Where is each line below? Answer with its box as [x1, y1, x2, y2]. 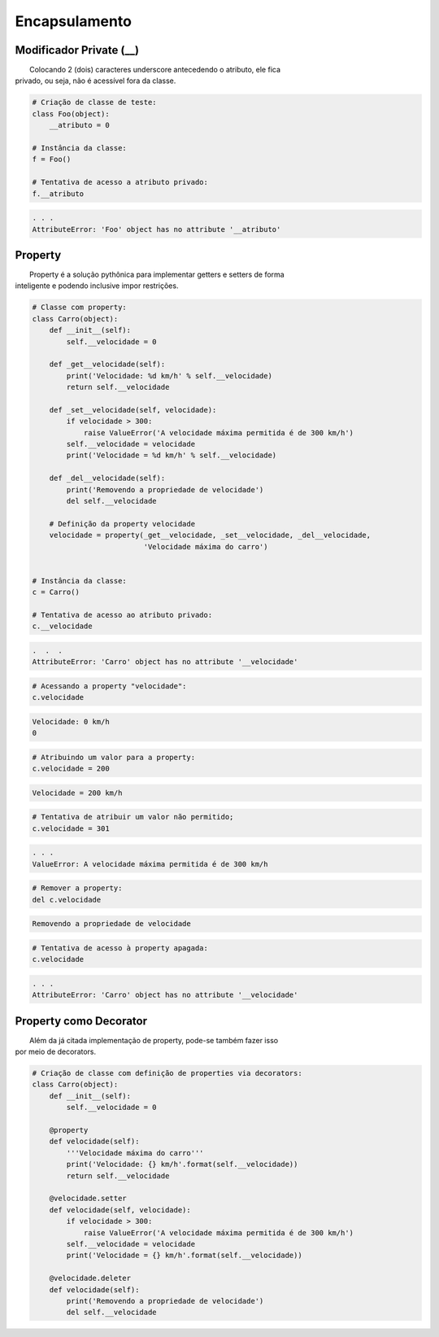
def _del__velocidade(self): [49, 474, 166, 483]
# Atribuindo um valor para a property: [32, 753, 195, 762]
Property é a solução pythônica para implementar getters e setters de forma [29, 269, 285, 280]
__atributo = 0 [49, 120, 110, 130]
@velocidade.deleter [49, 1274, 132, 1283]
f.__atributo [32, 189, 85, 199]
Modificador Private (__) [15, 43, 140, 57]
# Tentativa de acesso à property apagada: [32, 943, 209, 952]
